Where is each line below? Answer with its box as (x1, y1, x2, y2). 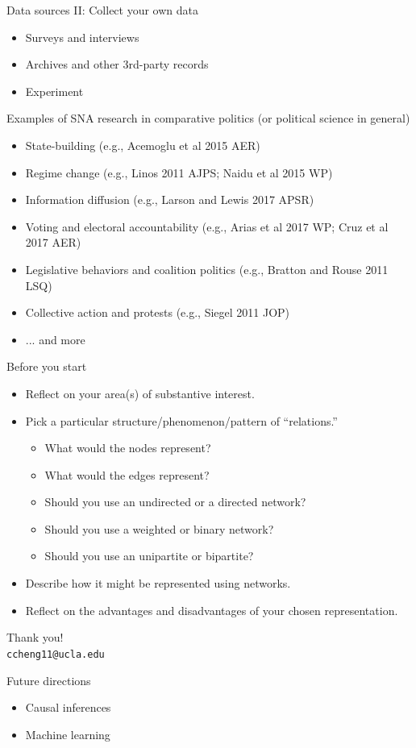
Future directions (6, 671, 91, 688)
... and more (25, 330, 85, 347)
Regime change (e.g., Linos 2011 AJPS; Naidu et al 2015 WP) (25, 164, 333, 181)
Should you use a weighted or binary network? (44, 520, 274, 537)
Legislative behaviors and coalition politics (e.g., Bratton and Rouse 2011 (25, 260, 389, 277)
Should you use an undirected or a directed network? (44, 493, 306, 510)
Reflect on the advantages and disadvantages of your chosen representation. (25, 601, 398, 618)
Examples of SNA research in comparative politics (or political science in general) (6, 110, 410, 127)
